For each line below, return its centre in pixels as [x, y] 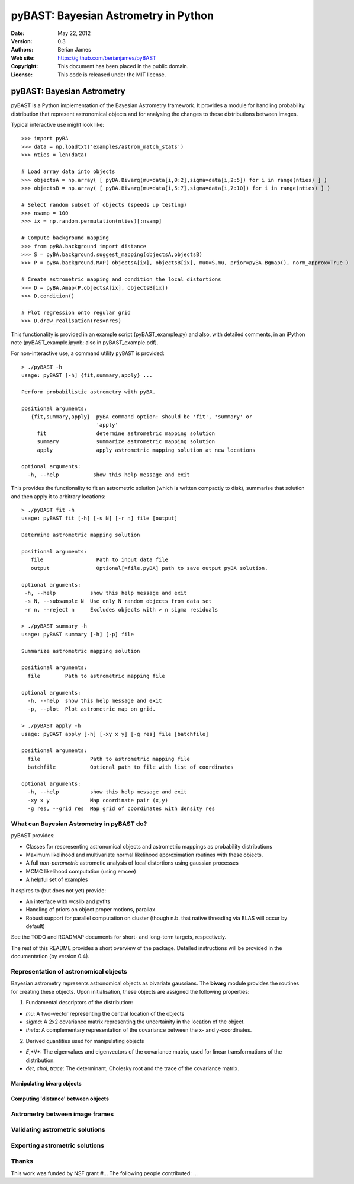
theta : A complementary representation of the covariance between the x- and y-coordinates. [139, 1030]
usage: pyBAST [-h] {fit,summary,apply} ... [87, 375]
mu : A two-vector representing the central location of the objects [105, 1013]
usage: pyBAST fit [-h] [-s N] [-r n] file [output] [99, 518]
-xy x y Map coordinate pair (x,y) [98, 800]
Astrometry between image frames [62, 1114]
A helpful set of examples [57, 879]
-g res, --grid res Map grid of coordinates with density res [121, 809]
